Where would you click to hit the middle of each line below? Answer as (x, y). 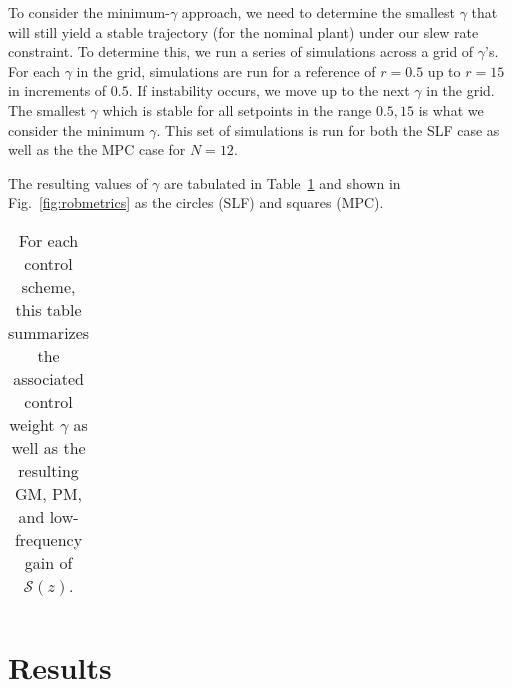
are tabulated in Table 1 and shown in (282, 182)
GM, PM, (49, 493)
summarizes (49, 332)
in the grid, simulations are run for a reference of (226, 70)
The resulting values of (78, 182)
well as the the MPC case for (97, 149)
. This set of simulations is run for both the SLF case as (328, 129)
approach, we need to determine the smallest (318, 12)
